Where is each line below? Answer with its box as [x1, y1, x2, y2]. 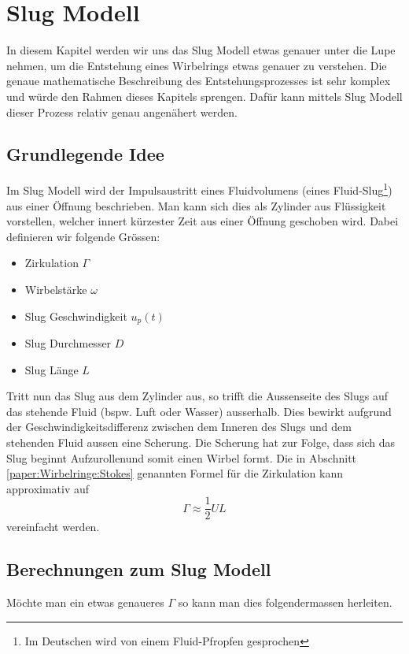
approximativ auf [6, 480, 90, 496]
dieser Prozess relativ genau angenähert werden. [6, 103, 238, 120]
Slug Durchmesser [24, 334, 112, 351]
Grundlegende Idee [6, 142, 164, 166]
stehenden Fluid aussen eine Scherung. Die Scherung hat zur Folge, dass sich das [6, 433, 395, 450]
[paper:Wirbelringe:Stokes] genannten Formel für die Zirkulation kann [6, 465, 344, 481]
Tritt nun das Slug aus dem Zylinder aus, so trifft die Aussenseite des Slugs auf [6, 388, 388, 404]
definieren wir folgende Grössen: [6, 228, 160, 244]
